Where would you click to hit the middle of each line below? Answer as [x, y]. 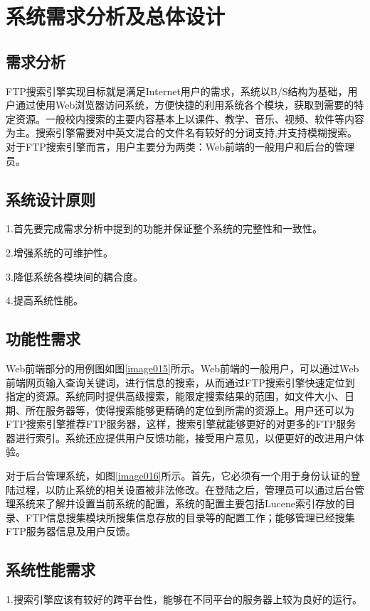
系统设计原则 [51, 199]
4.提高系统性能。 [44, 300]
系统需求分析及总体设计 [116, 16]
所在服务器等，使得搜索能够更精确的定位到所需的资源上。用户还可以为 [190, 410]
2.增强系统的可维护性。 [59, 252]
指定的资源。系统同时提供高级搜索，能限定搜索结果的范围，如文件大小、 [175, 396]
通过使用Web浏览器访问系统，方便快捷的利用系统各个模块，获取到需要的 [185, 105]
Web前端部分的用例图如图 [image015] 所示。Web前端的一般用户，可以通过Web [183, 368]
